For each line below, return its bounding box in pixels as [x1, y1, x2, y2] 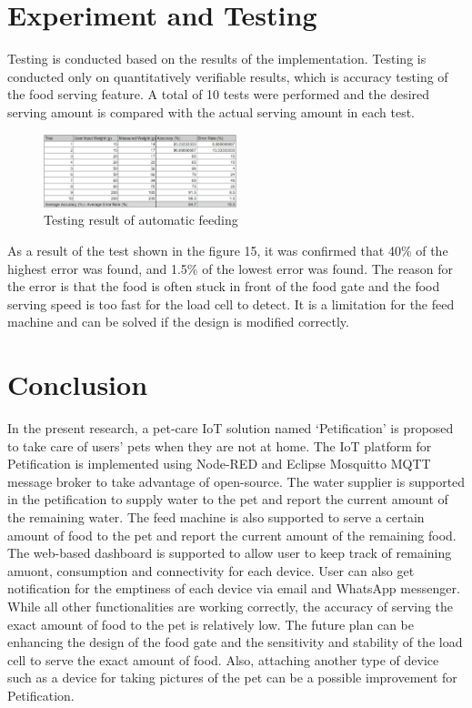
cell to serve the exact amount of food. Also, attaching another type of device [7, 650, 439, 669]
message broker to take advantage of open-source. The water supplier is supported [7, 471, 466, 491]
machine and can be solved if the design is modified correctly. [7, 312, 349, 331]
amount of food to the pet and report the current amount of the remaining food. [7, 525, 457, 544]
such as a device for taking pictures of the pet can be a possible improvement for [7, 668, 457, 687]
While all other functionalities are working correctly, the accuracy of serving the [7, 597, 454, 616]
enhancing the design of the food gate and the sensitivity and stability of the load [7, 632, 463, 652]
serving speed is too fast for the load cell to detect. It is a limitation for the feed [7, 294, 455, 313]
